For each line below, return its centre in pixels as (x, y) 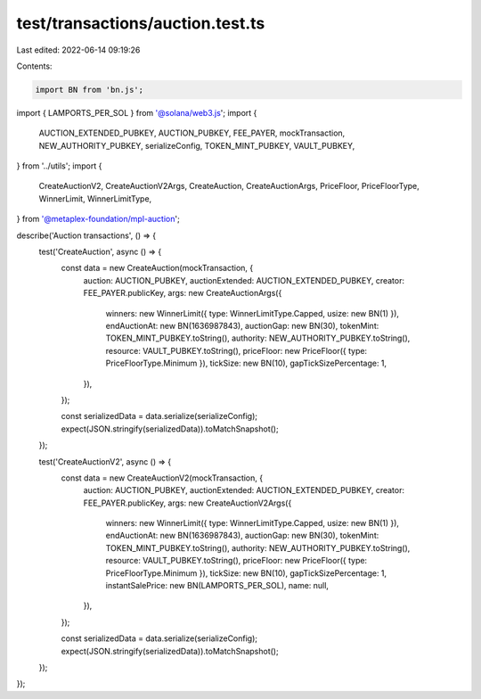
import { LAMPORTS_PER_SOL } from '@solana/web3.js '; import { (137, 112)
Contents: (34, 66)
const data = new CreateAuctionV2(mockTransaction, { (162, 478)
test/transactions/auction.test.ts (141, 23)
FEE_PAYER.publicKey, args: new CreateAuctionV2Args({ (188, 503)
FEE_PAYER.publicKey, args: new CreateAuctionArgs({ (183, 293)
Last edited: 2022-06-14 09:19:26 (78, 50)
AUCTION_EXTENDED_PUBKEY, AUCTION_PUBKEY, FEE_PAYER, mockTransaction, (192, 133)
